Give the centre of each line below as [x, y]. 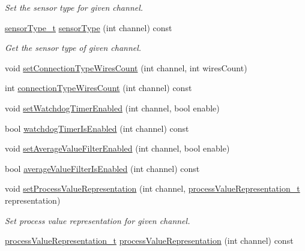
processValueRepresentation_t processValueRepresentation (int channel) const [149, 241]
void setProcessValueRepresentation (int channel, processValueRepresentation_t [152, 188]
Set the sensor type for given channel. [74, 7]
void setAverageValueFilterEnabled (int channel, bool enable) [117, 148]
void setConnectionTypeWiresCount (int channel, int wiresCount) [126, 67]
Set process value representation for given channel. [98, 220]
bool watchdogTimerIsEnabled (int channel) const [97, 128]
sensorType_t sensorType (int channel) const [89, 27]
